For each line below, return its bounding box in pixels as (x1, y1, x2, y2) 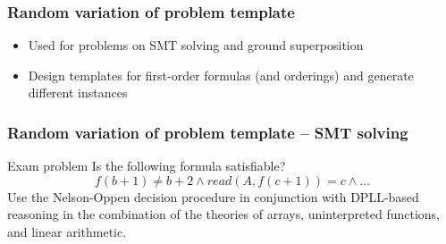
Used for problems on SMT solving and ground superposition (28, 36, 364, 55)
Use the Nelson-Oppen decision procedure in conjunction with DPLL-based (7, 187, 419, 206)
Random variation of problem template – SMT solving (7, 121, 408, 143)
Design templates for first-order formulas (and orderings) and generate (28, 65, 414, 84)
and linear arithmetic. (7, 223, 127, 240)
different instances (28, 83, 128, 102)
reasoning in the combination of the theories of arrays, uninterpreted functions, (7, 205, 440, 223)
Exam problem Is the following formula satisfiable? (7, 156, 286, 175)
